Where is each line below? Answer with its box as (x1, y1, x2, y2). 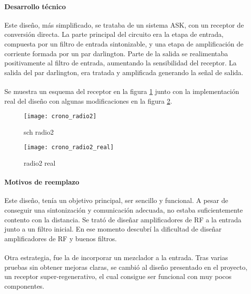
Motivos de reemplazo (4, 177, 79, 187)
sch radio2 (24, 126, 54, 137)
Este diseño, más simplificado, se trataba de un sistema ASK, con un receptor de (4, 19, 244, 30)
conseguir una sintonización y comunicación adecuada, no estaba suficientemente (4, 205, 243, 215)
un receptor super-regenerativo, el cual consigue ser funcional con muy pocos (4, 271, 232, 281)
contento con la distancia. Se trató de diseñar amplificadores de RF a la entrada (4, 214, 241, 224)
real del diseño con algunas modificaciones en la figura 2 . (4, 95, 172, 106)
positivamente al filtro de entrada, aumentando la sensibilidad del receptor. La (4, 58, 237, 68)
